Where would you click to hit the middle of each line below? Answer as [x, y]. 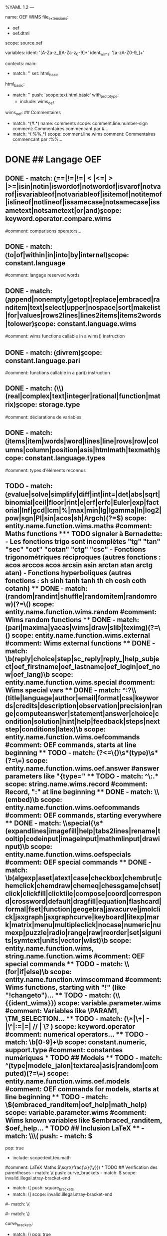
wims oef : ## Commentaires [33, 113]
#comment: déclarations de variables [43, 417]
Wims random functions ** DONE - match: [72, 620]
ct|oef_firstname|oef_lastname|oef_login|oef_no [83, 667]
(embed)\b [22, 800]
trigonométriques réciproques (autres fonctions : [83, 557]
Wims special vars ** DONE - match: [63, 690]
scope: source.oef [24, 43]
